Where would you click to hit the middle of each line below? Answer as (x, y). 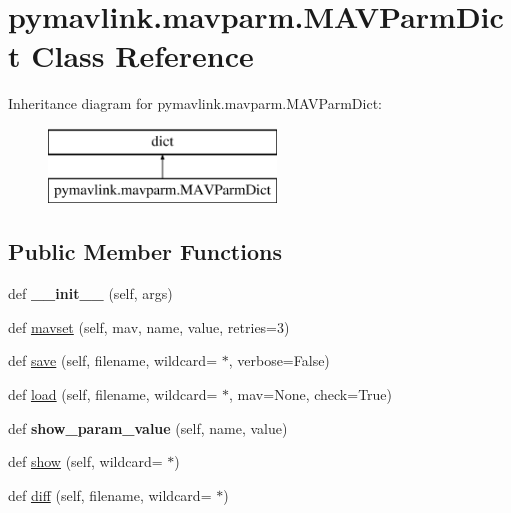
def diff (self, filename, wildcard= (110, 494)
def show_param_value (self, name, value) (148, 427)
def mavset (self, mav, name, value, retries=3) (149, 326)
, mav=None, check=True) (311, 394)
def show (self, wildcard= (85, 461)
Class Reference (142, 55)
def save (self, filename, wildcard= (113, 360)
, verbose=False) (279, 360)
